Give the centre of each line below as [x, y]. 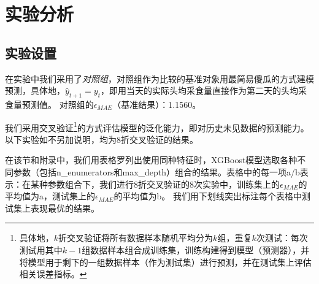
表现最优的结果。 [65, 208]
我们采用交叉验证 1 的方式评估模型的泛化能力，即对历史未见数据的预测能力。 [157, 126]
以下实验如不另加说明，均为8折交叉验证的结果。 [102, 139]
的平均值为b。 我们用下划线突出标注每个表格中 [208, 196]
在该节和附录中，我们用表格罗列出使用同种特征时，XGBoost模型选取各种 [151, 160]
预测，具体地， [35, 90]
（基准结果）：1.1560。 [157, 104]
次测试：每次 [282, 238]
